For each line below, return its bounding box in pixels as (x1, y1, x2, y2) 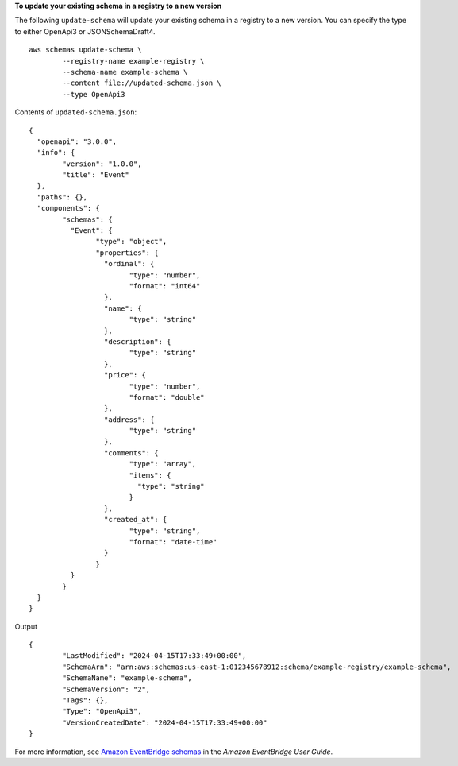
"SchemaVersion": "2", (62, 684, 151, 694)
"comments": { (103, 448, 159, 457)
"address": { (103, 415, 155, 424)
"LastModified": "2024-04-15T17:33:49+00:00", (62, 652, 247, 660)
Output (14, 621, 37, 631)
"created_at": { (103, 515, 167, 524)
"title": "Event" (62, 171, 130, 180)
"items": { (129, 470, 171, 480)
